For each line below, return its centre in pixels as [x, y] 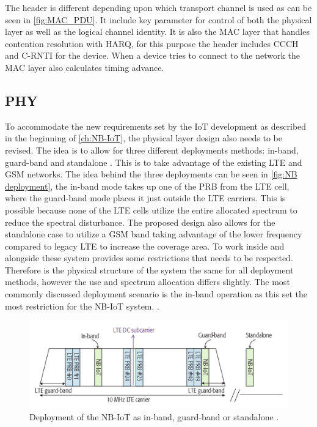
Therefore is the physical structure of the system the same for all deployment [149, 269]
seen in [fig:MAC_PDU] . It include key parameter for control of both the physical [158, 19]
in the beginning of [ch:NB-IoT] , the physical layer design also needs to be [144, 138]
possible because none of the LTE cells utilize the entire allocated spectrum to [151, 210]
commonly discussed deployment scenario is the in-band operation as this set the [156, 294]
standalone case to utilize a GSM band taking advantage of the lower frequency [154, 234]
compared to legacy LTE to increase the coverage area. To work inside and [145, 246]
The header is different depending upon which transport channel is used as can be [158, 7]
